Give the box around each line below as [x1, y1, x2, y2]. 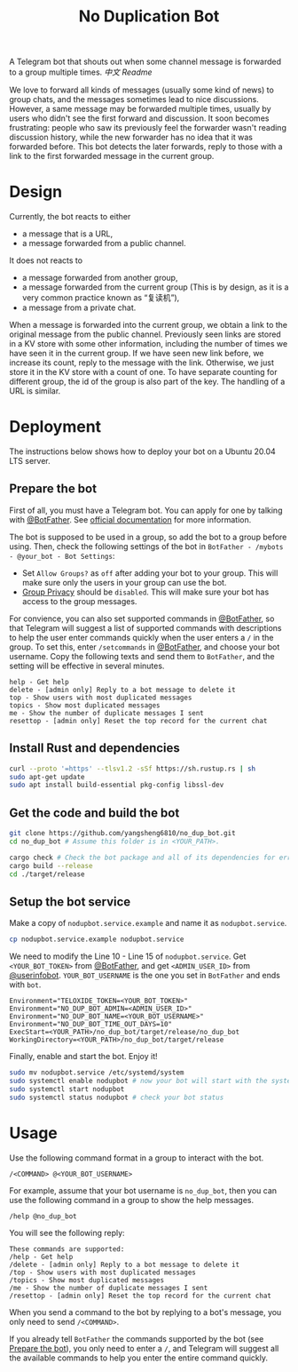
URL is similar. [9, 386, 61, 396]
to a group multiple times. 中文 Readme [9, 67, 153, 77]
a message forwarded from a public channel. [21, 238, 186, 249]
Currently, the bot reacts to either [9, 211, 131, 222]
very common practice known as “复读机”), [21, 292, 180, 303]
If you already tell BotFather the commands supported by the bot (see [9, 1333, 264, 1344]
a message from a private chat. [21, 302, 137, 313]
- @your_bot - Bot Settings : [9, 550, 115, 561]
